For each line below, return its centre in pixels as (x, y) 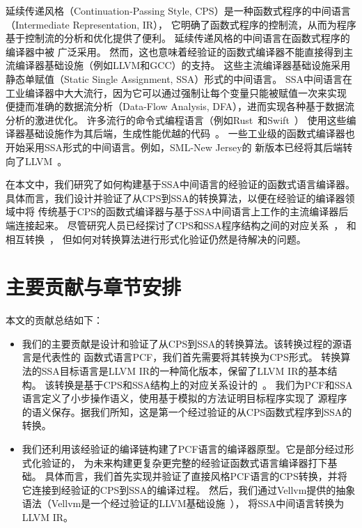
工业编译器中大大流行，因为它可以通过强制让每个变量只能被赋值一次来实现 (176, 92)
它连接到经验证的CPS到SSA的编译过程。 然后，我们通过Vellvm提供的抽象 (189, 489)
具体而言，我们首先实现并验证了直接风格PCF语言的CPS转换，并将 (196, 476)
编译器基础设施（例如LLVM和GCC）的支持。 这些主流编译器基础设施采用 (183, 65)
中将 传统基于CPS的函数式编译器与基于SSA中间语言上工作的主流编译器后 (182, 211)
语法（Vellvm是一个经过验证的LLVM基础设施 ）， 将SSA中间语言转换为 (183, 503)
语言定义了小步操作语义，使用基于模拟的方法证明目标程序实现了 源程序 (184, 398)
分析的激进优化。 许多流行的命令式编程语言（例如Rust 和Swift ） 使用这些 (176, 119)
